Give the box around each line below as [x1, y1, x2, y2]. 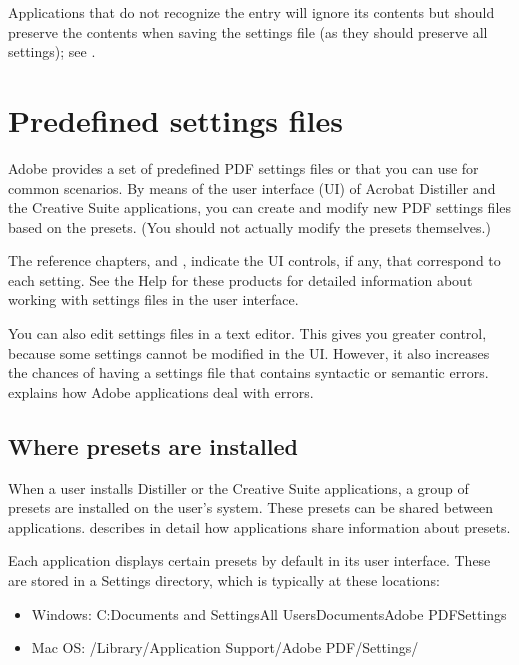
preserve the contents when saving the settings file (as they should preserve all [8, 21, 488, 42]
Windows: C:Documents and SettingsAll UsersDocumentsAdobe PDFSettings [31, 603, 507, 624]
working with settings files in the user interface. [8, 289, 299, 310]
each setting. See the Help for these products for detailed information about [8, 269, 473, 290]
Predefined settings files [8, 99, 343, 140]
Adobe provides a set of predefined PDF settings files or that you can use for [8, 157, 479, 178]
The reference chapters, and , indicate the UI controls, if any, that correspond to [8, 250, 501, 271]
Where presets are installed [8, 430, 298, 461]
